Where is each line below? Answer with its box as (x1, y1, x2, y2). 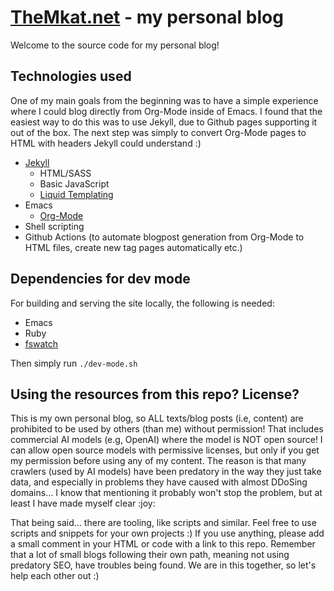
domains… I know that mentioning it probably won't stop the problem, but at (10, 487, 323, 499)
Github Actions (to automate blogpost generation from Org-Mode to (24, 231, 305, 243)
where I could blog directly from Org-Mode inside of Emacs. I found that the (10, 105, 323, 117)
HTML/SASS (39, 167, 92, 179)
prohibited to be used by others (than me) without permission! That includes (10, 423, 324, 435)
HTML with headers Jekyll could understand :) (10, 137, 202, 149)
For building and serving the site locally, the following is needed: (10, 297, 275, 309)
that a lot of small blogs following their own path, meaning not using (10, 549, 290, 561)
